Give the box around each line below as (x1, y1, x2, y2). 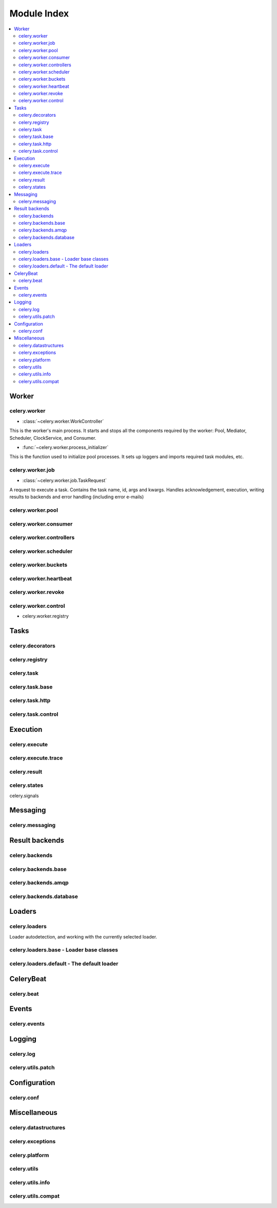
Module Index (9, 8, 69, 19)
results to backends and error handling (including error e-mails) (9, 494, 144, 500)
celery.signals (9, 792, 39, 799)
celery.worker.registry (22, 613, 69, 619)
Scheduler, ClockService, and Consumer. (9, 435, 96, 441)
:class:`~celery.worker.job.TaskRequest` (22, 477, 107, 483)
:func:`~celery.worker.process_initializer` (22, 444, 109, 450)
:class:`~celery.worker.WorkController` (22, 418, 104, 424)
